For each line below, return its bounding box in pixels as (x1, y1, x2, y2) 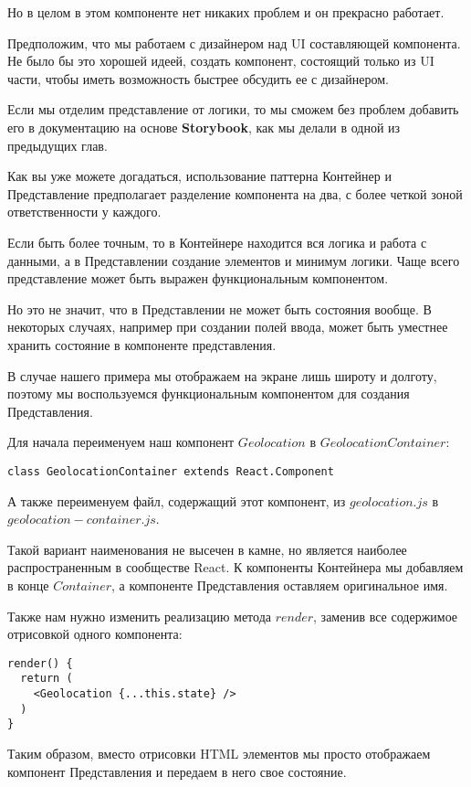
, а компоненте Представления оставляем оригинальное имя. (111, 575, 448, 594)
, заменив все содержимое (313, 606, 458, 625)
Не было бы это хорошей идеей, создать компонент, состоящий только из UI (7, 51, 434, 70)
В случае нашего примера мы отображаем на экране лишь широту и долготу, (7, 366, 437, 385)
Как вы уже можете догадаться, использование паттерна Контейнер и (7, 166, 392, 186)
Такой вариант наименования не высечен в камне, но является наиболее (7, 539, 407, 558)
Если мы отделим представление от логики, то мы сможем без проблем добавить (7, 100, 459, 119)
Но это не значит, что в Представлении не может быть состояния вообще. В (7, 299, 432, 318)
